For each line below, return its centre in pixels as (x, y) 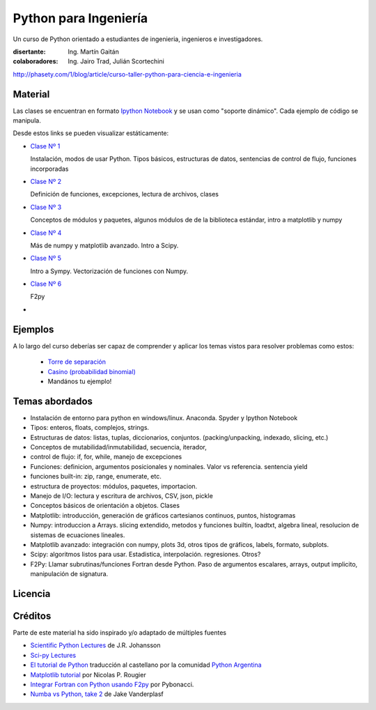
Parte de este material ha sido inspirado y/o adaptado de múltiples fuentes (119, 633)
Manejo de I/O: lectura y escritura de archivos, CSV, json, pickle (122, 495)
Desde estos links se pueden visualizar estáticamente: (91, 133)
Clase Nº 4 (46, 233)
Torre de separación (77, 362)
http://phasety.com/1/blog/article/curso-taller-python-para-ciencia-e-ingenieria (127, 74)
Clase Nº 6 (46, 284)
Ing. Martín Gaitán (94, 52)
